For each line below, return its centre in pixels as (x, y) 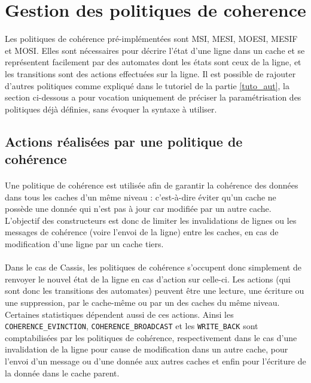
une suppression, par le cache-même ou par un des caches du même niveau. (142, 302)
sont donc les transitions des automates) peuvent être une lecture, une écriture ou (155, 291)
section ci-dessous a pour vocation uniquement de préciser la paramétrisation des (153, 97)
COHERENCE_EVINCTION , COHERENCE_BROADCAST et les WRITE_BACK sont (132, 326)
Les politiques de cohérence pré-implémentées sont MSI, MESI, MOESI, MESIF (151, 39)
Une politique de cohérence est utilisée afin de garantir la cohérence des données (152, 185)
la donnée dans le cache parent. (62, 373)
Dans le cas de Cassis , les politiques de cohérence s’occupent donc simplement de (153, 267)
